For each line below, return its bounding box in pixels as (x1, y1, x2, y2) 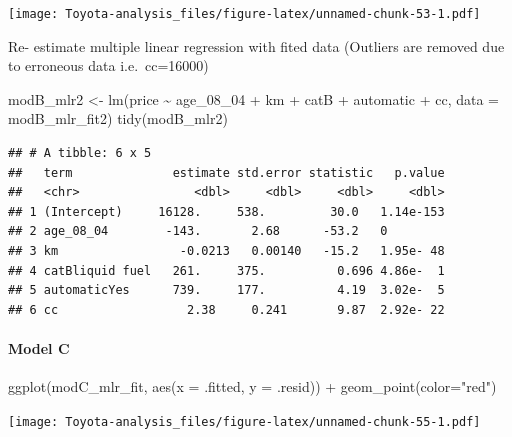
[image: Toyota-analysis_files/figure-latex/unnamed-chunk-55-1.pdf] (8, 414, 481, 429)
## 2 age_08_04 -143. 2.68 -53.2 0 (8, 224, 388, 239)
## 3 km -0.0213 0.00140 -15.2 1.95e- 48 (8, 244, 445, 258)
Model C (8, 337, 70, 358)
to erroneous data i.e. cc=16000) (8, 55, 209, 76)
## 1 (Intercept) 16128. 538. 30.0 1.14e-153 (8, 204, 445, 219)
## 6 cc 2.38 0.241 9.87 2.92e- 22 (8, 302, 445, 317)
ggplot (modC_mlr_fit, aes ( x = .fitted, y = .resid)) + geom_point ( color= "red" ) (8, 376, 497, 397)
